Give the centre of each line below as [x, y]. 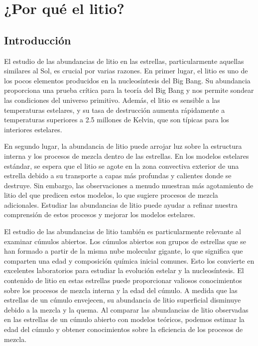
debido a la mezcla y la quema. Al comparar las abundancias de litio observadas [126, 309]
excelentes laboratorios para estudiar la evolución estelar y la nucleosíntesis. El [124, 270]
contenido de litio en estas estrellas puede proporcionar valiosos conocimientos [123, 280]
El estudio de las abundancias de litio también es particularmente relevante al [123, 231]
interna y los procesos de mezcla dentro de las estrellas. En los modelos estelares [127, 156]
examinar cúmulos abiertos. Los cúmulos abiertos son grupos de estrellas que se [125, 241]
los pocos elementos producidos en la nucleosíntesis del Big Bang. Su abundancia [127, 80]
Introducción [38, 40]
